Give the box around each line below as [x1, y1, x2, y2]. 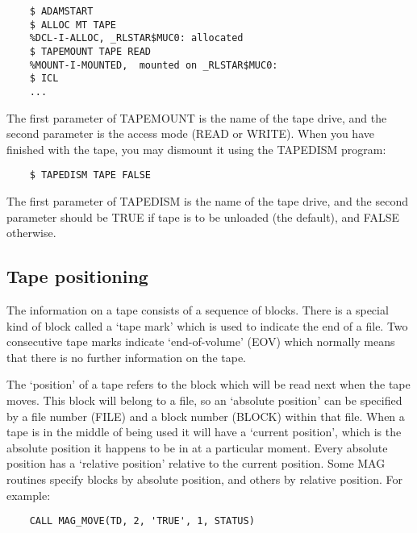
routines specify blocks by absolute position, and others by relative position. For [6, 470, 402, 487]
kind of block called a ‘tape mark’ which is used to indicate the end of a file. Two [6, 317, 408, 334]
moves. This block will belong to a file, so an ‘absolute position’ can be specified [6, 391, 402, 408]
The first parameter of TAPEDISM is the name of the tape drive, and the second [6, 193, 408, 210]
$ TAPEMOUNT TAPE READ [29, 45, 151, 57]
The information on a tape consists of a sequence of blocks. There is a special [6, 302, 389, 319]
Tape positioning [6, 264, 148, 289]
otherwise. [6, 224, 56, 241]
